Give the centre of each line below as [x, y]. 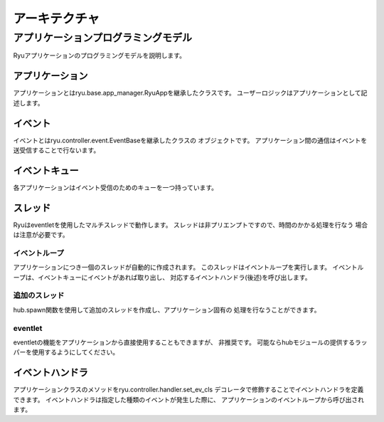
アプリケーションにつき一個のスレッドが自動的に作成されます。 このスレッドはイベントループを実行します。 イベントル [188, 268]
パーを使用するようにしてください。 [66, 352]
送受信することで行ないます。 [57, 150]
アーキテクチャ [57, 19]
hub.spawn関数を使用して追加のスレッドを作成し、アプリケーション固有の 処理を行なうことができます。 [167, 310]
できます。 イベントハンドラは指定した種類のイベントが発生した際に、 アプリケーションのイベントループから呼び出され [188, 399]
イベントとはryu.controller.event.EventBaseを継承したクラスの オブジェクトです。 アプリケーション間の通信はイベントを [190, 140]
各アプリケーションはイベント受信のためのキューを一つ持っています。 [116, 187]
